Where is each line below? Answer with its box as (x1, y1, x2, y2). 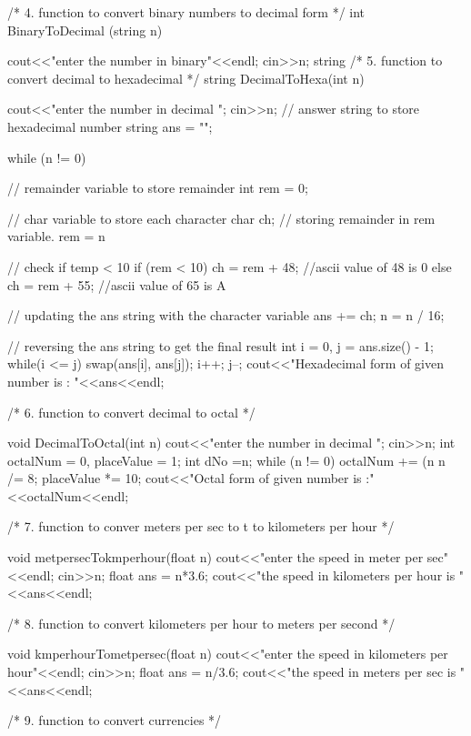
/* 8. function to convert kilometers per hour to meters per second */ (7, 613, 396, 632)
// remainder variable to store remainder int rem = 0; (7, 178, 308, 197)
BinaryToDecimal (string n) (7, 20, 163, 39)
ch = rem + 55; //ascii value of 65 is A (7, 275, 226, 294)
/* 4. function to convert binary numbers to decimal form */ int (7, 3, 366, 21)
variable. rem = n (7, 227, 105, 246)
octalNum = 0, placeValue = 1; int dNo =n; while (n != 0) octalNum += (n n (7, 450, 446, 469)
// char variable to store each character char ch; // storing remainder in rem (7, 208, 436, 227)
